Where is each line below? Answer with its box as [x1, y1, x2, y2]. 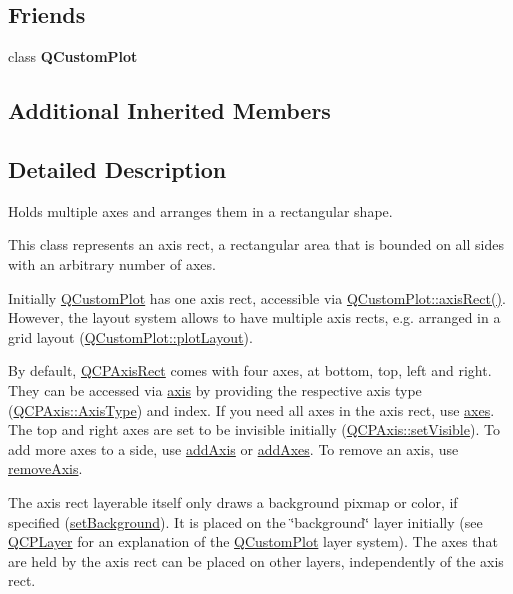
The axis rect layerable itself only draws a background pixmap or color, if [8, 491, 458, 512]
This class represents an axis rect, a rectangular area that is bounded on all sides [8, 234, 504, 255]
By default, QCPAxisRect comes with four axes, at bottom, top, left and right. [8, 360, 492, 381]
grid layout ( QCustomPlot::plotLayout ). [8, 326, 253, 347]
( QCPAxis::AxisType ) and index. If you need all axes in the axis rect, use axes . [8, 399, 495, 420]
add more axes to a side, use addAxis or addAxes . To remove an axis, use [8, 438, 459, 459]
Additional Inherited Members [8, 95, 331, 126]
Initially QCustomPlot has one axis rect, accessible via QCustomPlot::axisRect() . [8, 287, 506, 308]
